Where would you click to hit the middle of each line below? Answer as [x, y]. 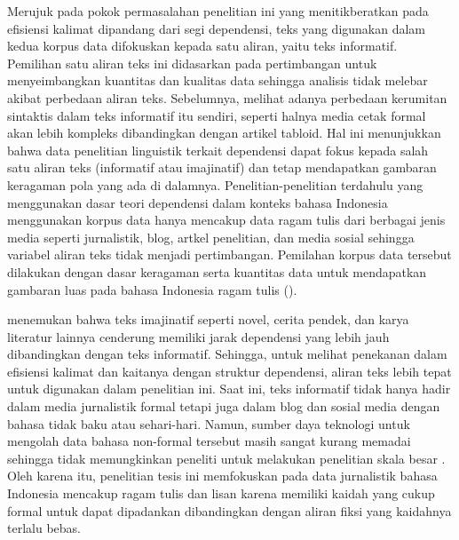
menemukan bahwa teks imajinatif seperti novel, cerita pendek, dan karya [208, 319]
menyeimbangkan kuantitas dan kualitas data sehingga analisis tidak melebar [218, 80]
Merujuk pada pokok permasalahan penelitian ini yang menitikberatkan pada [218, 11]
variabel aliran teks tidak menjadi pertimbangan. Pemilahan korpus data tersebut [229, 254]
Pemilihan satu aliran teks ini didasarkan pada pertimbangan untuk [192, 63]
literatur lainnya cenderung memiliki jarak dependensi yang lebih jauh [198, 336]
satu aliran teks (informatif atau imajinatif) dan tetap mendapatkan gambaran [222, 167]
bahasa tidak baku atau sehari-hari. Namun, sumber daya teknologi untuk [209, 423]
